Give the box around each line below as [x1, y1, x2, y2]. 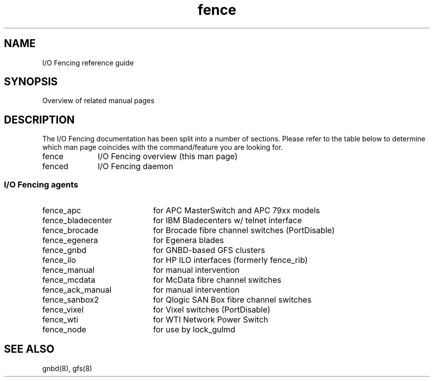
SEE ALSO [4, 343, 54, 356]
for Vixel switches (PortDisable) [153, 305, 271, 315]
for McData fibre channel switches [153, 275, 281, 285]
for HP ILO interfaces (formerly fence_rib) [153, 255, 308, 265]
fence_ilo [42, 255, 76, 265]
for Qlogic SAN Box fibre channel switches [153, 295, 312, 305]
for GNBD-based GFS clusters [153, 245, 265, 255]
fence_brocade [42, 225, 99, 236]
